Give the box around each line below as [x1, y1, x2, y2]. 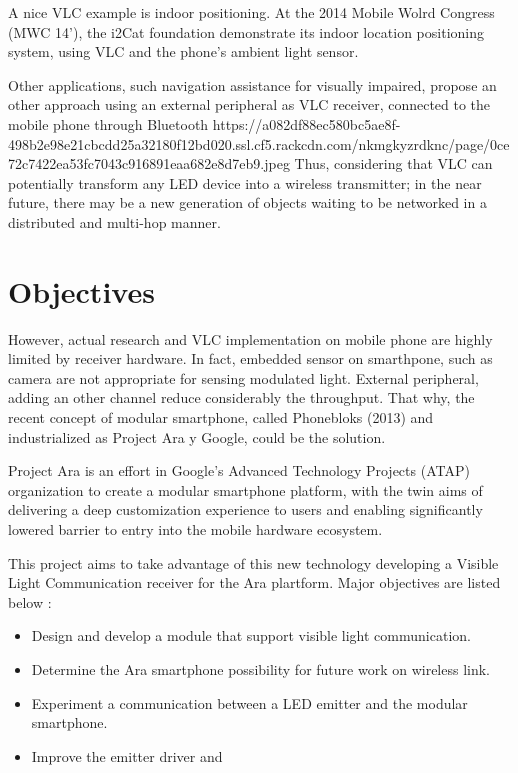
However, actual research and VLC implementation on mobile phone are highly [8, 328, 493, 349]
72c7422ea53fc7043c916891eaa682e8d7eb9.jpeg [8, 153, 290, 174]
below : [8, 591, 52, 612]
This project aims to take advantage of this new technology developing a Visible [8, 552, 499, 573]
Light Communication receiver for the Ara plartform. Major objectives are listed [8, 572, 501, 593]
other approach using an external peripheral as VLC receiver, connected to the [8, 94, 491, 115]
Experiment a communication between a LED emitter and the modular [31, 692, 468, 713]
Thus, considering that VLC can [294, 153, 493, 174]
